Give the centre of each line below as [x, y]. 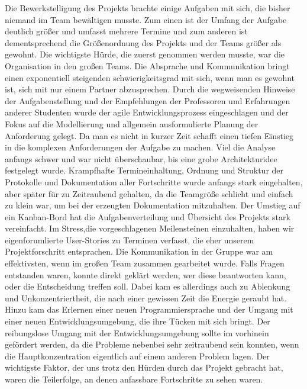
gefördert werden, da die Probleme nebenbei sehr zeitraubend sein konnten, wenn [152, 344]
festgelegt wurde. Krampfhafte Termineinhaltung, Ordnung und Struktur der [144, 170]
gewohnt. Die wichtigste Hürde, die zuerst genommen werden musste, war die [145, 54]
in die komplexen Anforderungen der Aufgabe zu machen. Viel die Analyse [140, 147]
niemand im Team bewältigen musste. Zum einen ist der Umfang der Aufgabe [146, 19]
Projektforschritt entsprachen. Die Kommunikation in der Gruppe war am [139, 251]
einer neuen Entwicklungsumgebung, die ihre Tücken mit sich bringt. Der [138, 321]
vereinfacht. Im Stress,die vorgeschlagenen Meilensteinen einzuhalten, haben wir [150, 228]
